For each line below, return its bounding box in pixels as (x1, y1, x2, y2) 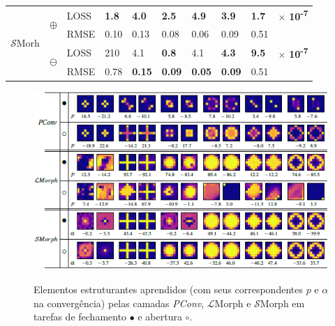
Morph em (260, 295, 305, 310)
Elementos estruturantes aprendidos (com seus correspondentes (33, 282, 303, 297)
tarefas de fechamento (33, 309, 127, 324)
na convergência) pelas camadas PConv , (33, 295, 204, 310)
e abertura (137, 309, 182, 324)
